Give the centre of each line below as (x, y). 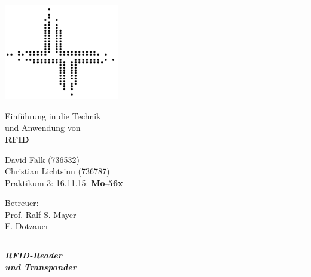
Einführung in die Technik (53, 116)
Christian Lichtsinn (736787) (57, 171)
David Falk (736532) (42, 159)
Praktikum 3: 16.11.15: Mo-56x (64, 182)
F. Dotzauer (27, 226)
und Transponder (41, 267)
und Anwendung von (43, 127)
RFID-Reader (33, 255)
